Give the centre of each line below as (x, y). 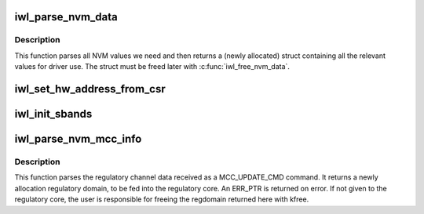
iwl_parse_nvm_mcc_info (78, 139)
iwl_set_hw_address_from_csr (90, 89)
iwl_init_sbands (53, 114)
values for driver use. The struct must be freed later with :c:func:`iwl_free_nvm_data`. (152, 67)
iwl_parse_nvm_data (66, 17)
